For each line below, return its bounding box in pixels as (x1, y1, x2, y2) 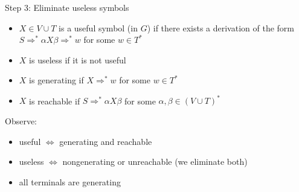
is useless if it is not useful (29, 53, 126, 66)
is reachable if (29, 94, 80, 107)
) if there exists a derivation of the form (147, 21, 294, 34)
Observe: (5, 115, 37, 127)
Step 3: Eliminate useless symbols (5, 1, 129, 13)
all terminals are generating (19, 175, 121, 188)
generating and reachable (59, 135, 152, 147)
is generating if (29, 74, 84, 86)
